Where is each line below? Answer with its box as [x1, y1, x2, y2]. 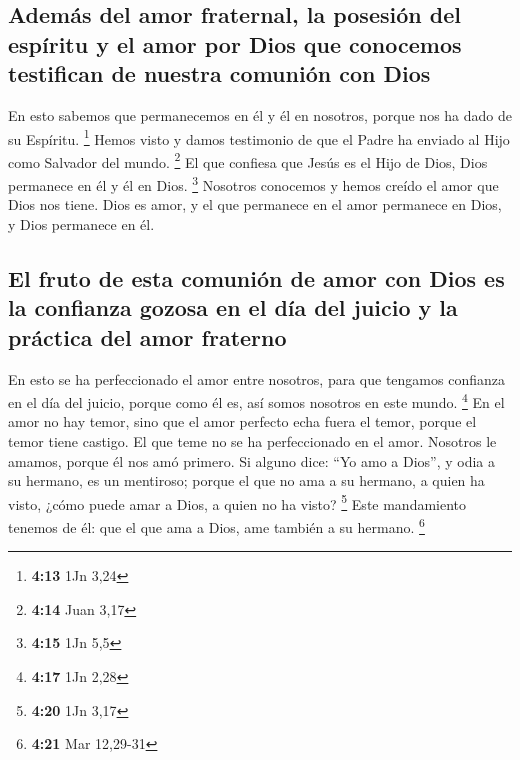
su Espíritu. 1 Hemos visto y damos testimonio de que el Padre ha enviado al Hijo [8, 125, 510, 149]
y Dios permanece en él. [8, 213, 155, 234]
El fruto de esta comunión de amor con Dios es [8, 262, 505, 293]
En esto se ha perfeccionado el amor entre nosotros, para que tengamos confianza [8, 368, 505, 389]
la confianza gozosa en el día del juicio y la [8, 292, 458, 323]
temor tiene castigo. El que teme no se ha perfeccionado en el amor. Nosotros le [8, 430, 497, 451]
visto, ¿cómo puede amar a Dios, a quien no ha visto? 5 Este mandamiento [8, 490, 467, 514]
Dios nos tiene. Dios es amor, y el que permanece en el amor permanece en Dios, [8, 194, 502, 215]
